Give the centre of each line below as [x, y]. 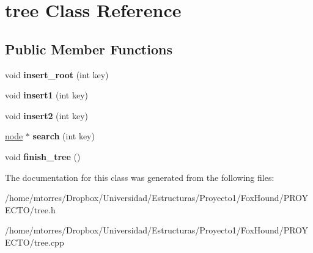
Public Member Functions [89, 49]
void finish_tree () [43, 156]
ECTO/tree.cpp [35, 242]
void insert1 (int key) [46, 95]
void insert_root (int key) [57, 74]
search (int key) [64, 136]
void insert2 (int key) [46, 115]
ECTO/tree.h [30, 209]
